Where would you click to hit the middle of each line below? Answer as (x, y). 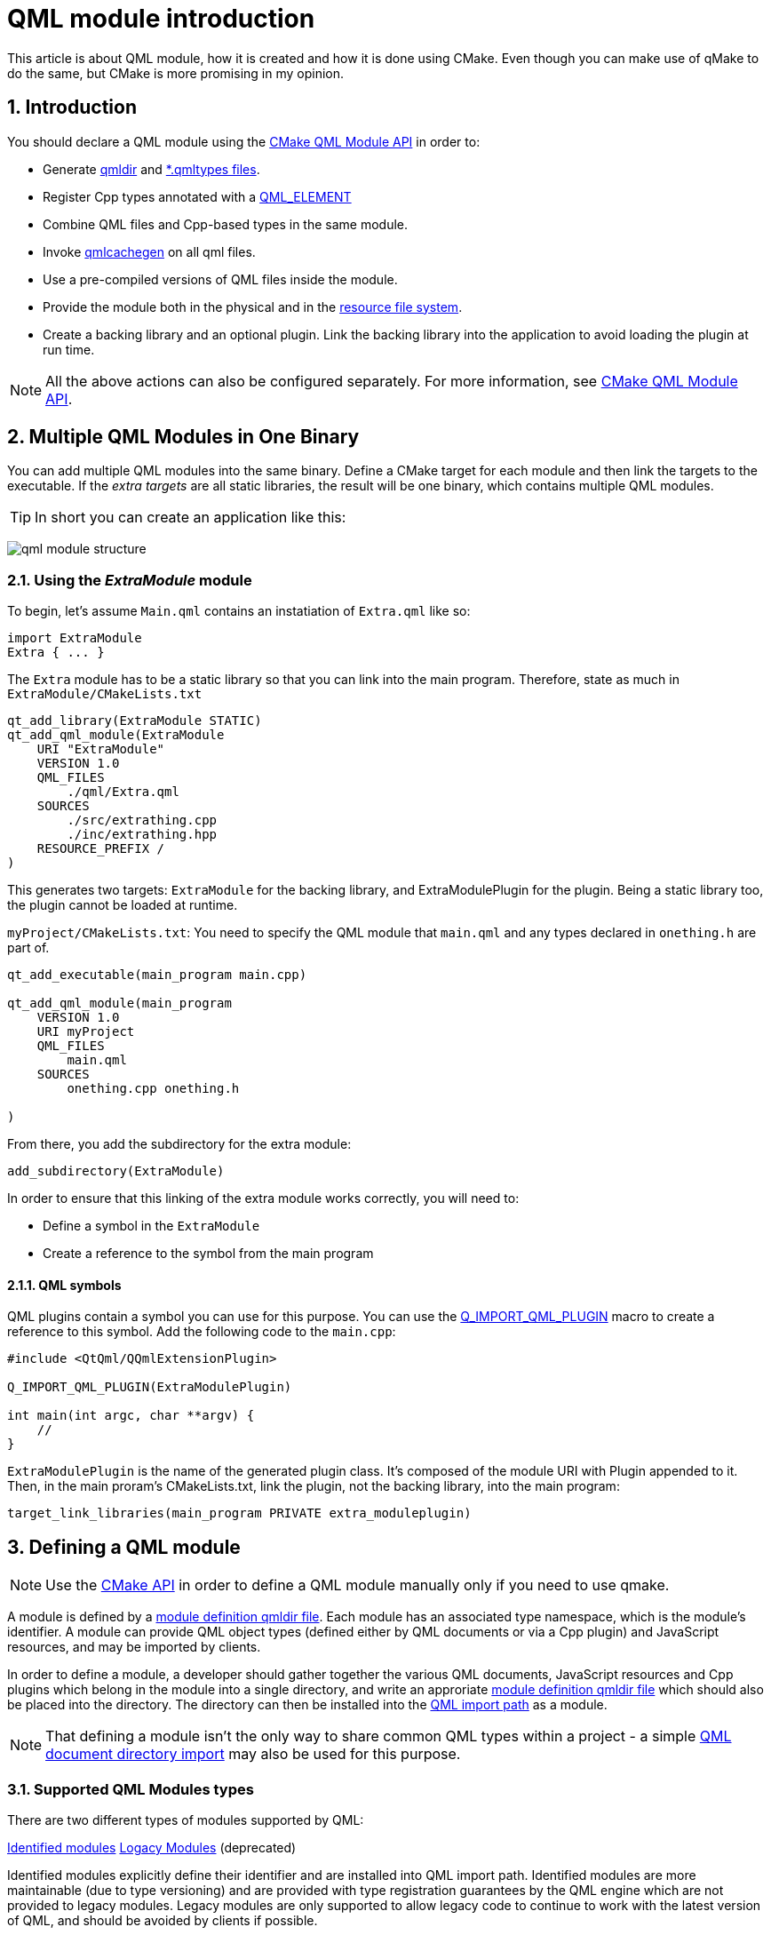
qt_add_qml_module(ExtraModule (116, 735)
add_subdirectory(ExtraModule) (116, 1171)
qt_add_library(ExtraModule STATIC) (135, 721)
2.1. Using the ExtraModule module (130, 580)
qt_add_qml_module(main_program (119, 1003)
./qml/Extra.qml (123, 792)
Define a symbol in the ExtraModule (151, 1226)
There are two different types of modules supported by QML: (186, 1820)
